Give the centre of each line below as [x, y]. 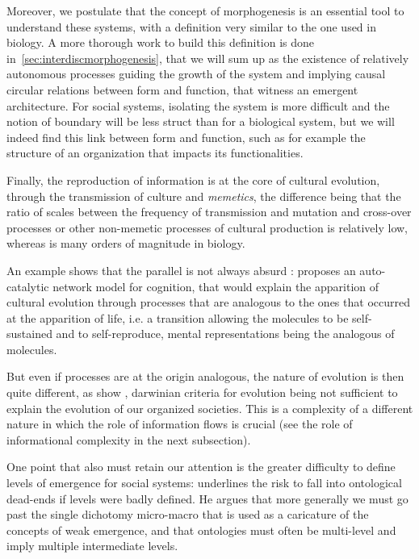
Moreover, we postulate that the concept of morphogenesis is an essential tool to [205, 10]
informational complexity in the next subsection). [129, 439]
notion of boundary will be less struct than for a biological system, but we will [201, 121]
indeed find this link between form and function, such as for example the [186, 137]
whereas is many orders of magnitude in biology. [126, 243]
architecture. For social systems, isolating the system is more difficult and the [198, 105]
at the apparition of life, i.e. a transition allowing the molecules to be [178, 317]
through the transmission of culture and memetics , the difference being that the [204, 196]
